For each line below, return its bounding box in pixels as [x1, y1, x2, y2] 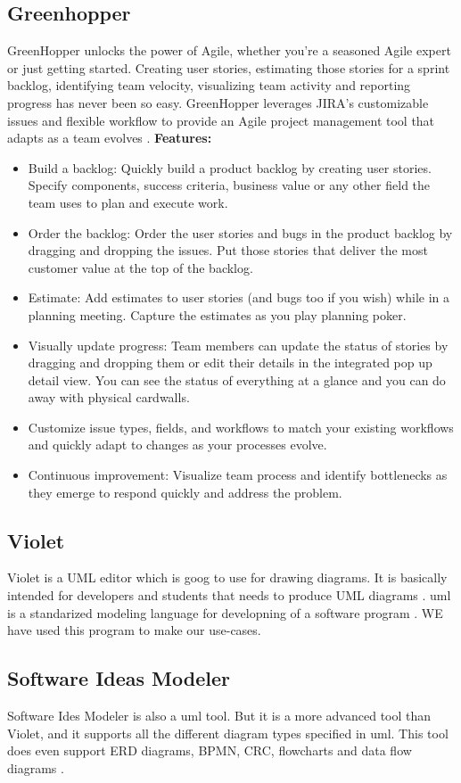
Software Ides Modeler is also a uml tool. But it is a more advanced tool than [7, 706, 432, 725]
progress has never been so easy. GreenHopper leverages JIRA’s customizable [7, 93, 429, 111]
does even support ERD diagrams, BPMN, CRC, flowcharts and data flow [7, 741, 412, 760]
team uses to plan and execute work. [28, 193, 228, 211]
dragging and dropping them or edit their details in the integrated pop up [28, 353, 432, 372]
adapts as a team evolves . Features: [7, 128, 212, 147]
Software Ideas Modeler [7, 664, 231, 692]
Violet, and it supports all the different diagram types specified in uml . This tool [7, 723, 449, 742]
